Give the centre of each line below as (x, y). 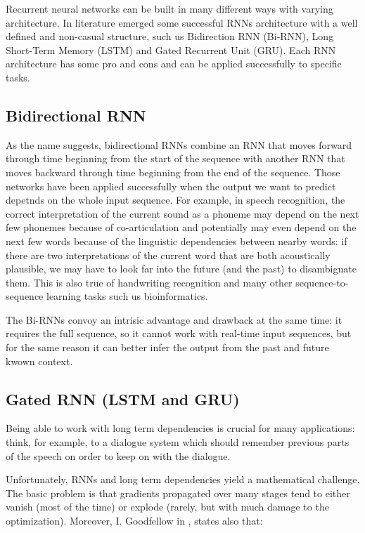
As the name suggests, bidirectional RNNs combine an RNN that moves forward (179, 144)
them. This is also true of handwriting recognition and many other (149, 282)
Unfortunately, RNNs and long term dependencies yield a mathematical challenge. (183, 479)
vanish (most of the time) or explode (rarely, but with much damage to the (167, 507)
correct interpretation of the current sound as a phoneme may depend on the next (182, 213)
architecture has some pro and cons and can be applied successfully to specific (174, 64)
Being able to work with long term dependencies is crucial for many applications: (180, 428)
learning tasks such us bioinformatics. (127, 296)
